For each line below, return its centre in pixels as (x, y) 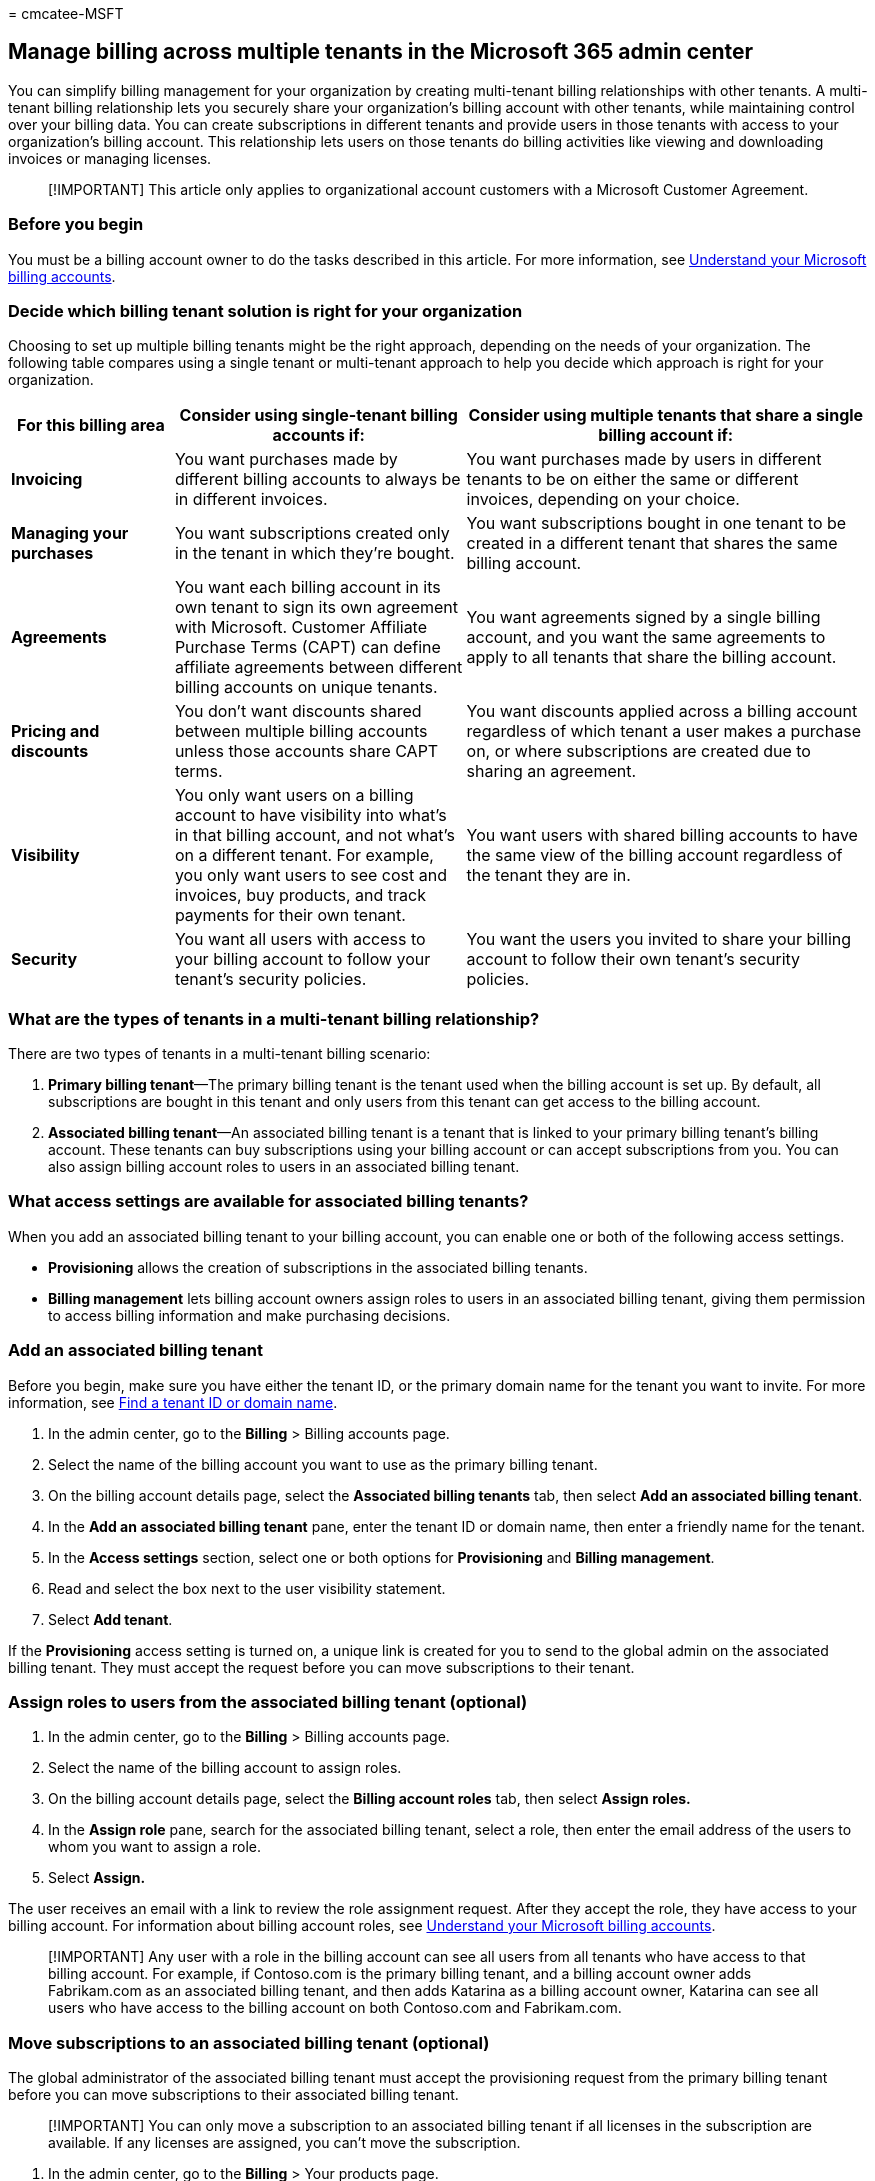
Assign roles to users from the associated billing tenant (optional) (268, 1701)
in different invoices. (251, 499)
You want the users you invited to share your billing (659, 939)
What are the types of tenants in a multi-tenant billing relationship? (274, 1018)
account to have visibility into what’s (310, 815)
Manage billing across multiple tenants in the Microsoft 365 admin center (381, 52)
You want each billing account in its (307, 587)
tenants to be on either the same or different (632, 479)
